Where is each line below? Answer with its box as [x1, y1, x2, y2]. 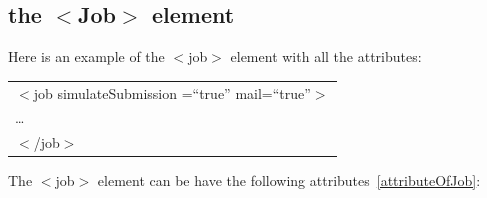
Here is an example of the [8, 46, 165, 67]
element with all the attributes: [230, 46, 422, 67]
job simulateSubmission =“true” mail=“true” [33, 82, 311, 103]
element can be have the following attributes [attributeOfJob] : [97, 170, 481, 191]
